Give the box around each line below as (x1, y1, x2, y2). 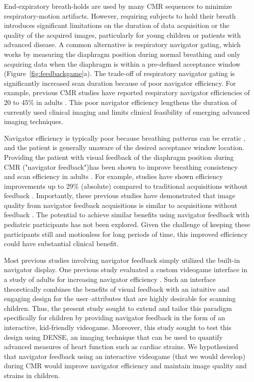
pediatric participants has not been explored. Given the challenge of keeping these (4, 219, 251, 229)
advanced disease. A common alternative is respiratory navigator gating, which (4, 39, 241, 50)
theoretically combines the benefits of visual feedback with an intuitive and (4, 283, 229, 294)
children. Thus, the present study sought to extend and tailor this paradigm (4, 303, 232, 313)
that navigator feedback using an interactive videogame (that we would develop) (4, 351, 246, 361)
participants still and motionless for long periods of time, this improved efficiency (4, 229, 248, 239)
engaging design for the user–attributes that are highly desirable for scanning (4, 293, 236, 304)
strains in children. (4, 370, 60, 380)
